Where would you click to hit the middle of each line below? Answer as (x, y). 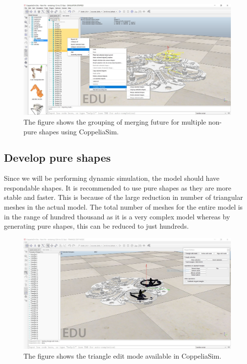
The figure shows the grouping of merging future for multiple (115, 121)
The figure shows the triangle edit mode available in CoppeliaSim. (123, 355)
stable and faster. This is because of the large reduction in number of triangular (123, 197)
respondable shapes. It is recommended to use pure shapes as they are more (118, 187)
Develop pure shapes (57, 158)
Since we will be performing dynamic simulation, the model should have (112, 178)
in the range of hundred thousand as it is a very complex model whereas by (117, 216)
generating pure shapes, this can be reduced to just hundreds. (96, 226)
